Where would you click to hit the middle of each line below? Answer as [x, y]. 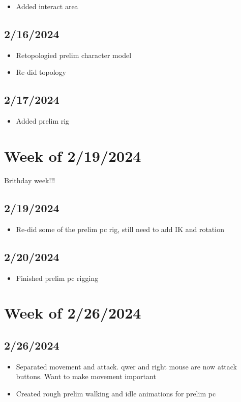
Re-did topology [41, 72]
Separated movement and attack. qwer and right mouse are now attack [126, 366]
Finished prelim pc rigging [57, 278]
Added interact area [47, 6]
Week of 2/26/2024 [73, 313]
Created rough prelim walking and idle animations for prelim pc [116, 393]
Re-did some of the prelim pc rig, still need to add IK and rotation [120, 229]
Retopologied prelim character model [74, 55]
